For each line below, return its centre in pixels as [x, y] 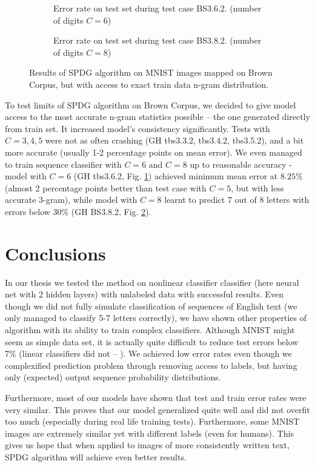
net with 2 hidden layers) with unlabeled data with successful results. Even [144, 294]
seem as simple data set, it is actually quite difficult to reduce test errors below [152, 341]
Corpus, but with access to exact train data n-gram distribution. [149, 84]
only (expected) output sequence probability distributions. [113, 377]
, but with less [257, 187]
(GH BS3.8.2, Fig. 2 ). [111, 211]
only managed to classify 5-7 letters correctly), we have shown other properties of [156, 318]
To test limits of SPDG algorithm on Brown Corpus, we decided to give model [151, 104]
